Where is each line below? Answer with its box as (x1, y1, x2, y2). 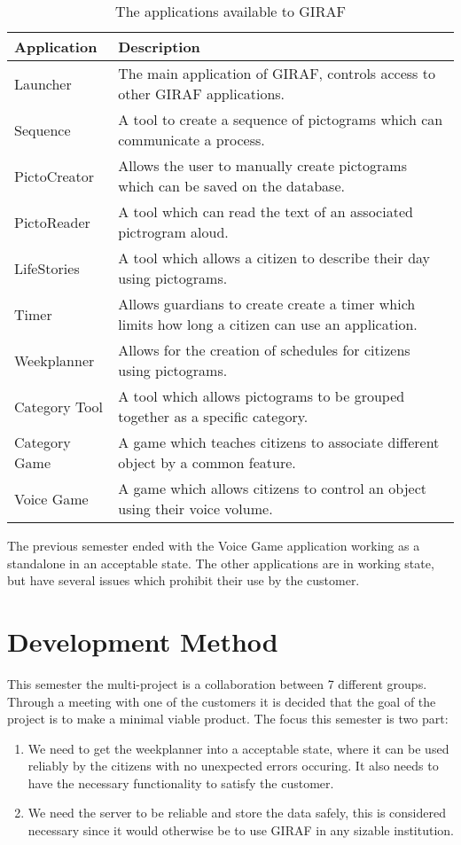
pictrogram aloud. (118, 222, 229, 242)
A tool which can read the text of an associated (118, 201, 413, 222)
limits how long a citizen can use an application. (118, 314, 418, 334)
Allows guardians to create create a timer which (118, 293, 416, 314)
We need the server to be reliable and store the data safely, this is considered (27, 803, 446, 822)
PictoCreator (14, 165, 95, 186)
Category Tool (14, 395, 104, 417)
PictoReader (14, 211, 90, 232)
